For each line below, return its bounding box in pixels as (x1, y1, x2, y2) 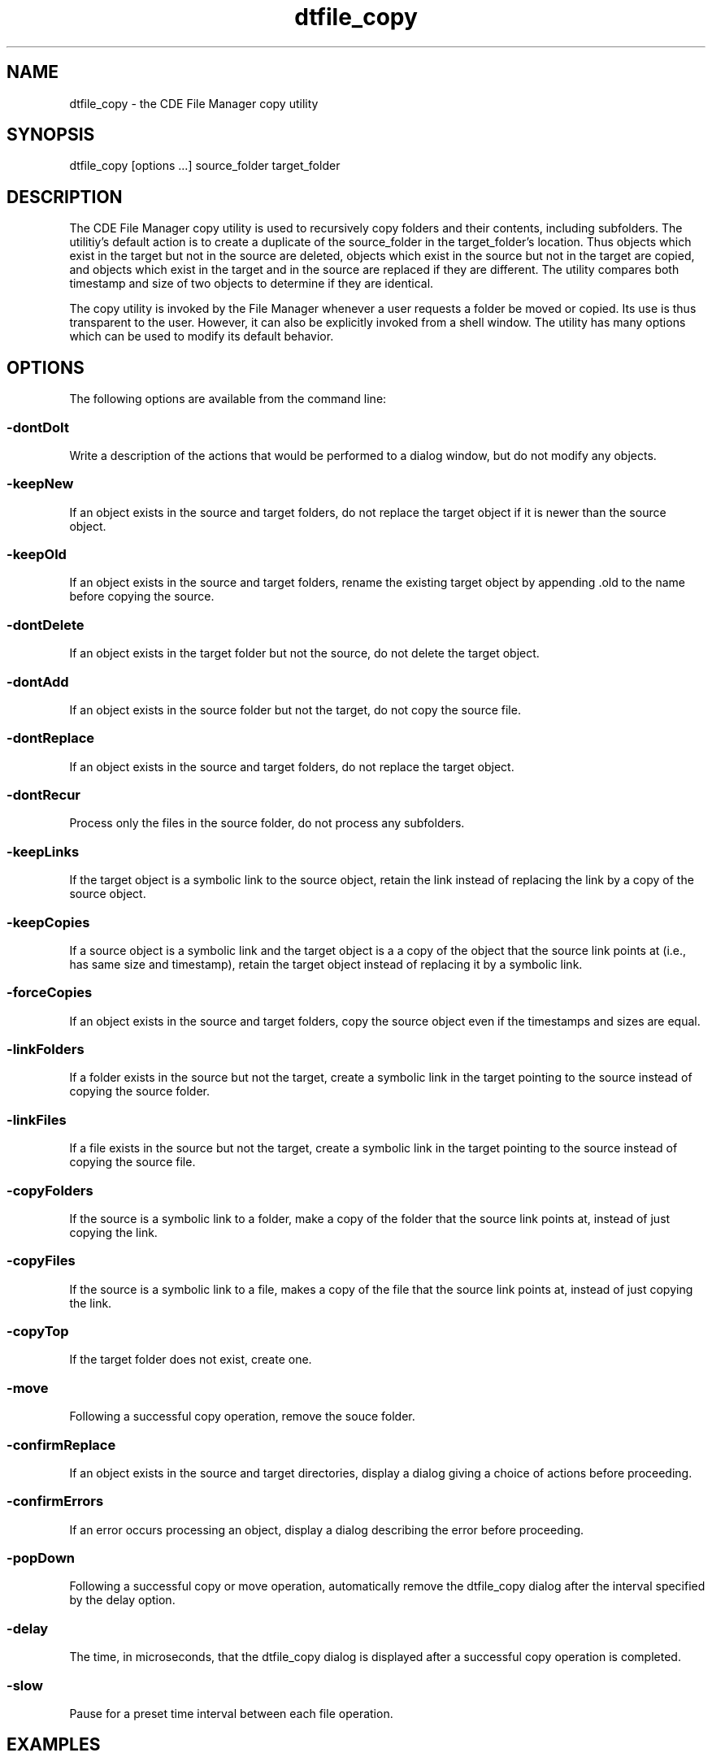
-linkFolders (7, 1041, 85, 1057)
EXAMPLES (7, 1734, 101, 1755)
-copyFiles (7, 1252, 76, 1269)
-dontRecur (7, 787, 80, 803)
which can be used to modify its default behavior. (69, 329, 334, 344)
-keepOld (7, 546, 67, 562)
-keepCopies (7, 913, 90, 931)
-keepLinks (7, 843, 80, 860)
